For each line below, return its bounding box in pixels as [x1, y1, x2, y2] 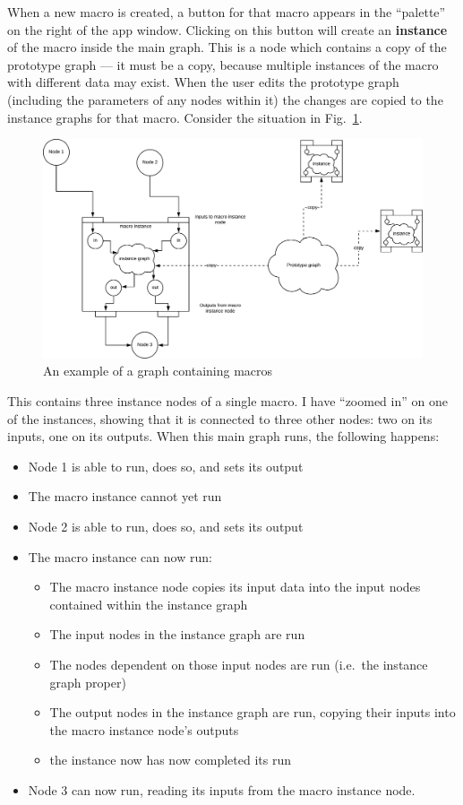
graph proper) [49, 672, 126, 691]
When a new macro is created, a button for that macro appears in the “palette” [7, 3, 446, 21]
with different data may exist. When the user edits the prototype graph [7, 73, 399, 91]
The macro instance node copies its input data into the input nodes [49, 577, 421, 596]
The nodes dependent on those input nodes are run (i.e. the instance [49, 654, 428, 673]
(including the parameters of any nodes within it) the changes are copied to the [7, 90, 443, 108]
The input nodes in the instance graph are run [49, 625, 305, 644]
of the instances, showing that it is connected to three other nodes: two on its [7, 409, 433, 428]
